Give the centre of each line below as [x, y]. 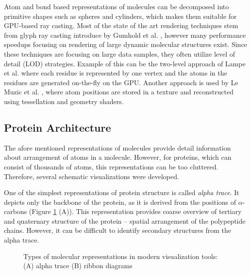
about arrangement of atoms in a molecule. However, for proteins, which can [118, 157]
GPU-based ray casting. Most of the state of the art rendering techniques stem [121, 25]
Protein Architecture [58, 127]
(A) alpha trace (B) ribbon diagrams [78, 266]
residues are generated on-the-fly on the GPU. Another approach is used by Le [121, 82]
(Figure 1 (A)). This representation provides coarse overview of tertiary [135, 211]
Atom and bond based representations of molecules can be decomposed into [117, 6]
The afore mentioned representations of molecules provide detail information [117, 147]
